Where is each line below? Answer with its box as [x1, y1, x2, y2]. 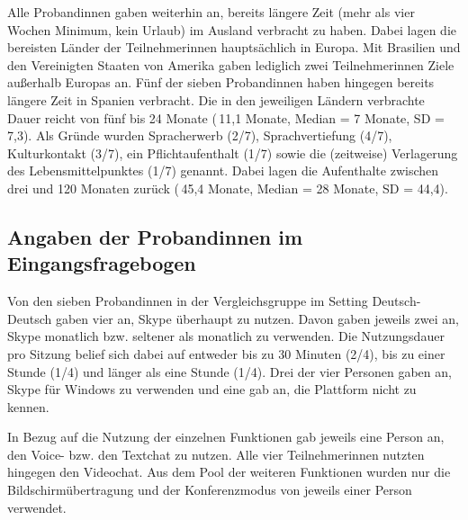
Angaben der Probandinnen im [7, 222, 302, 250]
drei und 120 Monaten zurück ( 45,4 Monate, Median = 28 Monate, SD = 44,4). [7, 178, 448, 197]
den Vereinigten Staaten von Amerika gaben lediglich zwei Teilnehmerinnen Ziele [7, 55, 454, 74]
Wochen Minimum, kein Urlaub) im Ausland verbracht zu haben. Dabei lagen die [7, 20, 456, 39]
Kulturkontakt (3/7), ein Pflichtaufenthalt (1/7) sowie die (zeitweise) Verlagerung [7, 143, 458, 162]
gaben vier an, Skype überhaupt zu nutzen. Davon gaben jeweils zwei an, [55, 309, 459, 327]
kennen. [7, 397, 49, 416]
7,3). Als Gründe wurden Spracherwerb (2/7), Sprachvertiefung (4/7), [7, 126, 392, 145]
